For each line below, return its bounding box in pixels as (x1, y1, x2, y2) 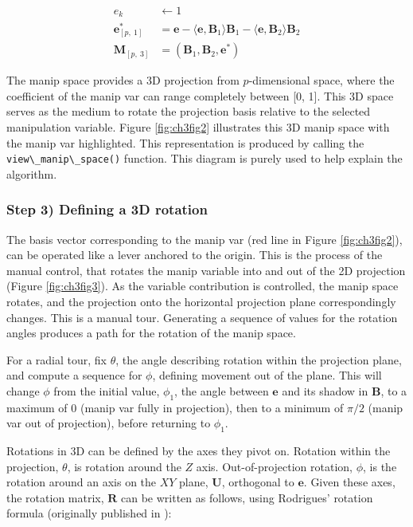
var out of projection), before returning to (6, 415, 211, 431)
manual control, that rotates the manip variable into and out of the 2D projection (6, 262, 406, 278)
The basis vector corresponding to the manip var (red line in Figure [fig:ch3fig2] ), (6, 230, 403, 247)
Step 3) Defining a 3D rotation (6, 199, 208, 219)
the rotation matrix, (6, 489, 104, 505)
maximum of (6, 399, 68, 415)
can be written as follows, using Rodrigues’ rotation (121, 489, 373, 505)
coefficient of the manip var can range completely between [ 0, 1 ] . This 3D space (6, 87, 394, 104)
